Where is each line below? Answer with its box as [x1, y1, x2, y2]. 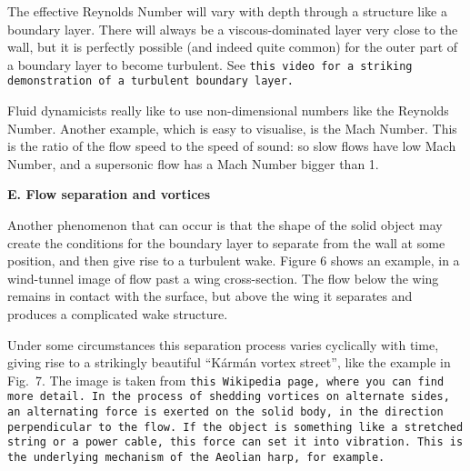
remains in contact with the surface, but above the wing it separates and [7, 286, 413, 306]
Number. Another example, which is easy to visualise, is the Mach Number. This [7, 118, 457, 137]
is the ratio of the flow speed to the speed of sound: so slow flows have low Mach [7, 136, 456, 155]
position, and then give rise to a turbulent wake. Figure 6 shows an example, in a [7, 251, 460, 270]
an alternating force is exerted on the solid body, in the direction [7, 406, 444, 419]
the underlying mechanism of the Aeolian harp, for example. [7, 451, 385, 465]
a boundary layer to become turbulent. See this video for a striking [7, 55, 413, 74]
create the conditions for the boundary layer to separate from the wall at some [7, 233, 445, 252]
